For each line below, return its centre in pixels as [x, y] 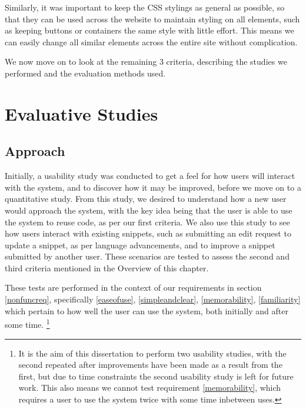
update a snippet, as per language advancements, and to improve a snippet [140, 245]
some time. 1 [27, 323]
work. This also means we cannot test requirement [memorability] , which [150, 388]
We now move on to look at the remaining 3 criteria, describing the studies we [146, 61]
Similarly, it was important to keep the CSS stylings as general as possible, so [145, 7]
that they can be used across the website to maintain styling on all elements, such [152, 19]
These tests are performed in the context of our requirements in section [133, 287]
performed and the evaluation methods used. [85, 73]
